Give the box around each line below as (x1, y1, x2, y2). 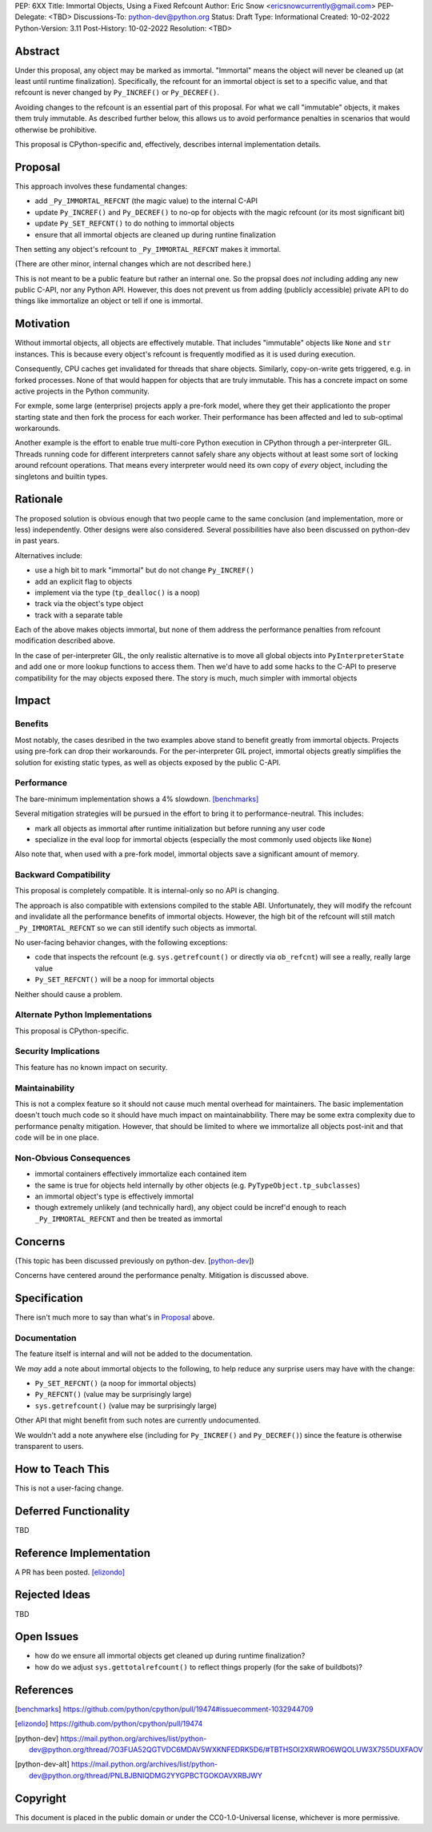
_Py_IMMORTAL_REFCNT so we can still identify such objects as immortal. (14, 923, 258, 932)
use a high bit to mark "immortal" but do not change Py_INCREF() (34, 565, 255, 575)
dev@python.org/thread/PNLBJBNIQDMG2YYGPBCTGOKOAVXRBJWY (29, 1770, 263, 1780)
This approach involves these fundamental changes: (14, 181, 188, 191)
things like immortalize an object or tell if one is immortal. (14, 296, 203, 305)
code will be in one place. (14, 1132, 99, 1143)
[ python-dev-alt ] (14, 1759, 70, 1769)
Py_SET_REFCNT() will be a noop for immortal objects (34, 975, 215, 984)
